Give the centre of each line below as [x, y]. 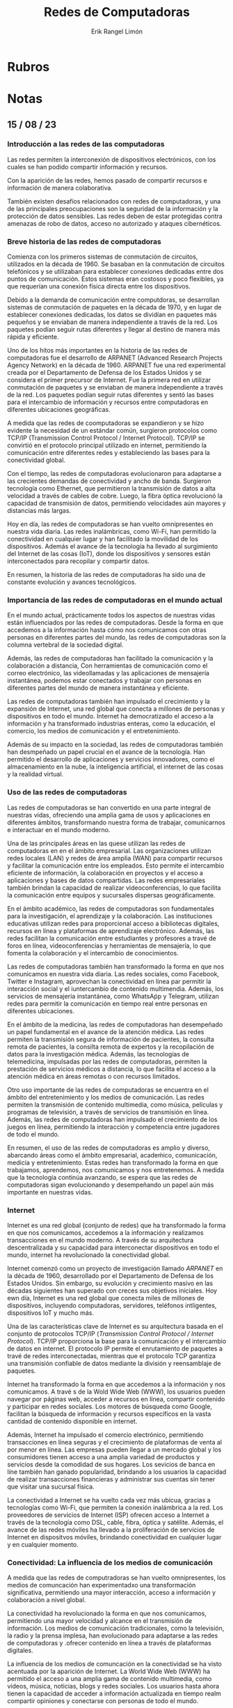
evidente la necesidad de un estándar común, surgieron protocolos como [112, 431]
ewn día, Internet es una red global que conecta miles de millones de [106, 1298]
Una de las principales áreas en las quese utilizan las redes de [96, 843]
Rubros [29, 67]
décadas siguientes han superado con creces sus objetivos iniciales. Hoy [112, 1291]
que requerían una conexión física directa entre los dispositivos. [99, 286]
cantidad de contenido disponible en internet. [72, 1421]
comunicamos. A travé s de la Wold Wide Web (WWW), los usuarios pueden [116, 1392]
